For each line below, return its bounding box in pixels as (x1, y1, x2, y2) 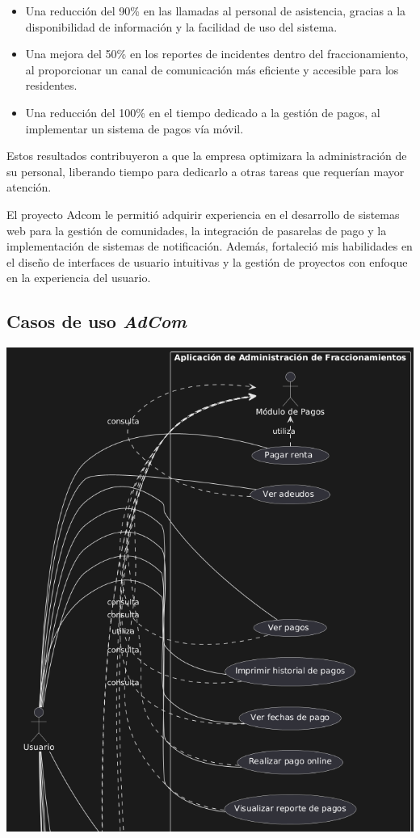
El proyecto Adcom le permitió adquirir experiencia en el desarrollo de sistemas (6, 205, 400, 222)
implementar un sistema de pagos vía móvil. (25, 120, 244, 137)
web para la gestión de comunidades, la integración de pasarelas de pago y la (6, 221, 387, 238)
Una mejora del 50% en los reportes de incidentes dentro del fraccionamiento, (25, 45, 409, 62)
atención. (6, 179, 52, 196)
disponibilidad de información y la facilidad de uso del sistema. (25, 18, 338, 35)
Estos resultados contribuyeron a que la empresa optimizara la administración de (6, 147, 407, 164)
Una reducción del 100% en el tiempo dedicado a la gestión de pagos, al (25, 103, 380, 120)
